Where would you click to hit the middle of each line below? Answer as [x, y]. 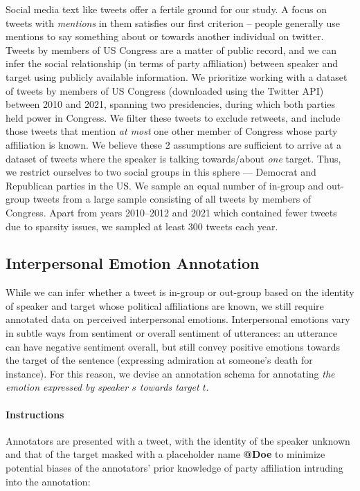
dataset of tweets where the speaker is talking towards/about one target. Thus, [173, 158]
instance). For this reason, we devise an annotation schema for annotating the [170, 373]
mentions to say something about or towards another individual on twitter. [165, 36]
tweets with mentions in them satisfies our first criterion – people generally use [173, 22]
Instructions [35, 414]
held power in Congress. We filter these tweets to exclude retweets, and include [173, 117]
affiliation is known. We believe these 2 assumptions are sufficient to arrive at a [174, 144]
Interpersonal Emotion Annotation [133, 263]
